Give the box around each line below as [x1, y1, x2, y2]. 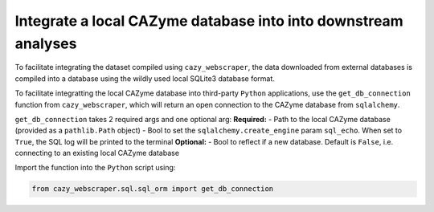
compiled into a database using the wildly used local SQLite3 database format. [14, 73, 275, 84]
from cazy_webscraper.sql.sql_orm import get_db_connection [31, 185, 274, 194]
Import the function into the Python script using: [14, 163, 176, 173]
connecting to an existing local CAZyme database [14, 149, 180, 158]
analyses [14, 35, 77, 52]
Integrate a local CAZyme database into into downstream [14, 12, 403, 30]
